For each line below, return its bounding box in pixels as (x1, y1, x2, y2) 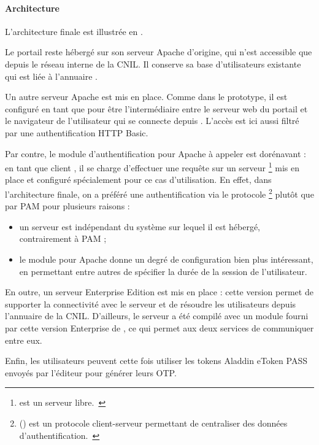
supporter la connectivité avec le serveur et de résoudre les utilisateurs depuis (5, 297, 296, 310)
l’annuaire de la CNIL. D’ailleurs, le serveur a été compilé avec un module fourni (5, 309, 309, 322)
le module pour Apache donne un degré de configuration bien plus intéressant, (19, 253, 313, 266)
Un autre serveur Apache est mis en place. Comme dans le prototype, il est (5, 90, 288, 103)
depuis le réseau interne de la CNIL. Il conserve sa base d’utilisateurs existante (5, 57, 301, 70)
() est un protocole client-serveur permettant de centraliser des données (19, 416, 288, 429)
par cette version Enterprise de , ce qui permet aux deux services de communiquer (5, 321, 314, 334)
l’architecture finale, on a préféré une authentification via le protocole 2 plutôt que (5, 185, 314, 200)
